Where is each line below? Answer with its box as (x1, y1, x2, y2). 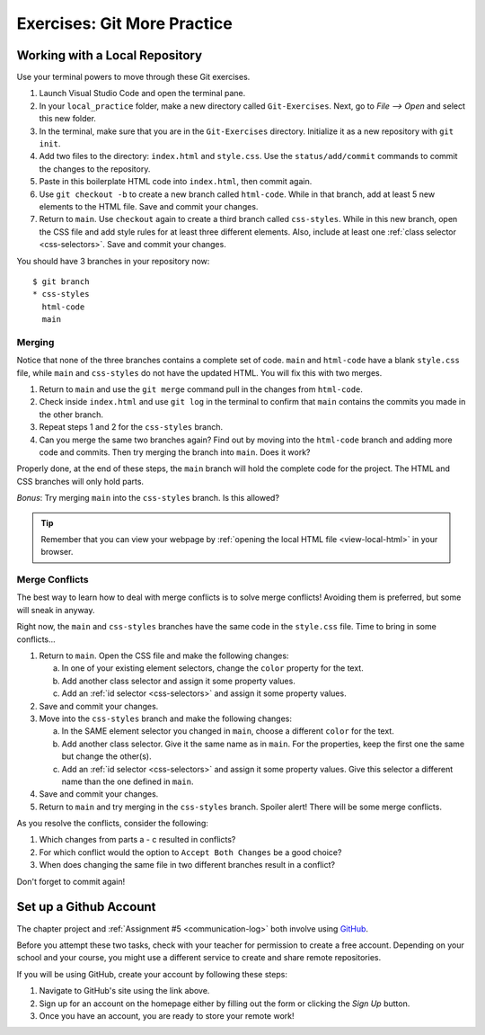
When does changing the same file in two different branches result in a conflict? (39, 860, 336, 870)
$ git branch (32, 276, 90, 287)
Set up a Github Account (16, 899, 156, 915)
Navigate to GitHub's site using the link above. (39, 986, 210, 996)
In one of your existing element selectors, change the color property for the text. (61, 663, 364, 674)
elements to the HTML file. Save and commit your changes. (39, 201, 259, 211)
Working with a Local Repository (16, 48, 202, 63)
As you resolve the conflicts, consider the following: (16, 818, 208, 829)
